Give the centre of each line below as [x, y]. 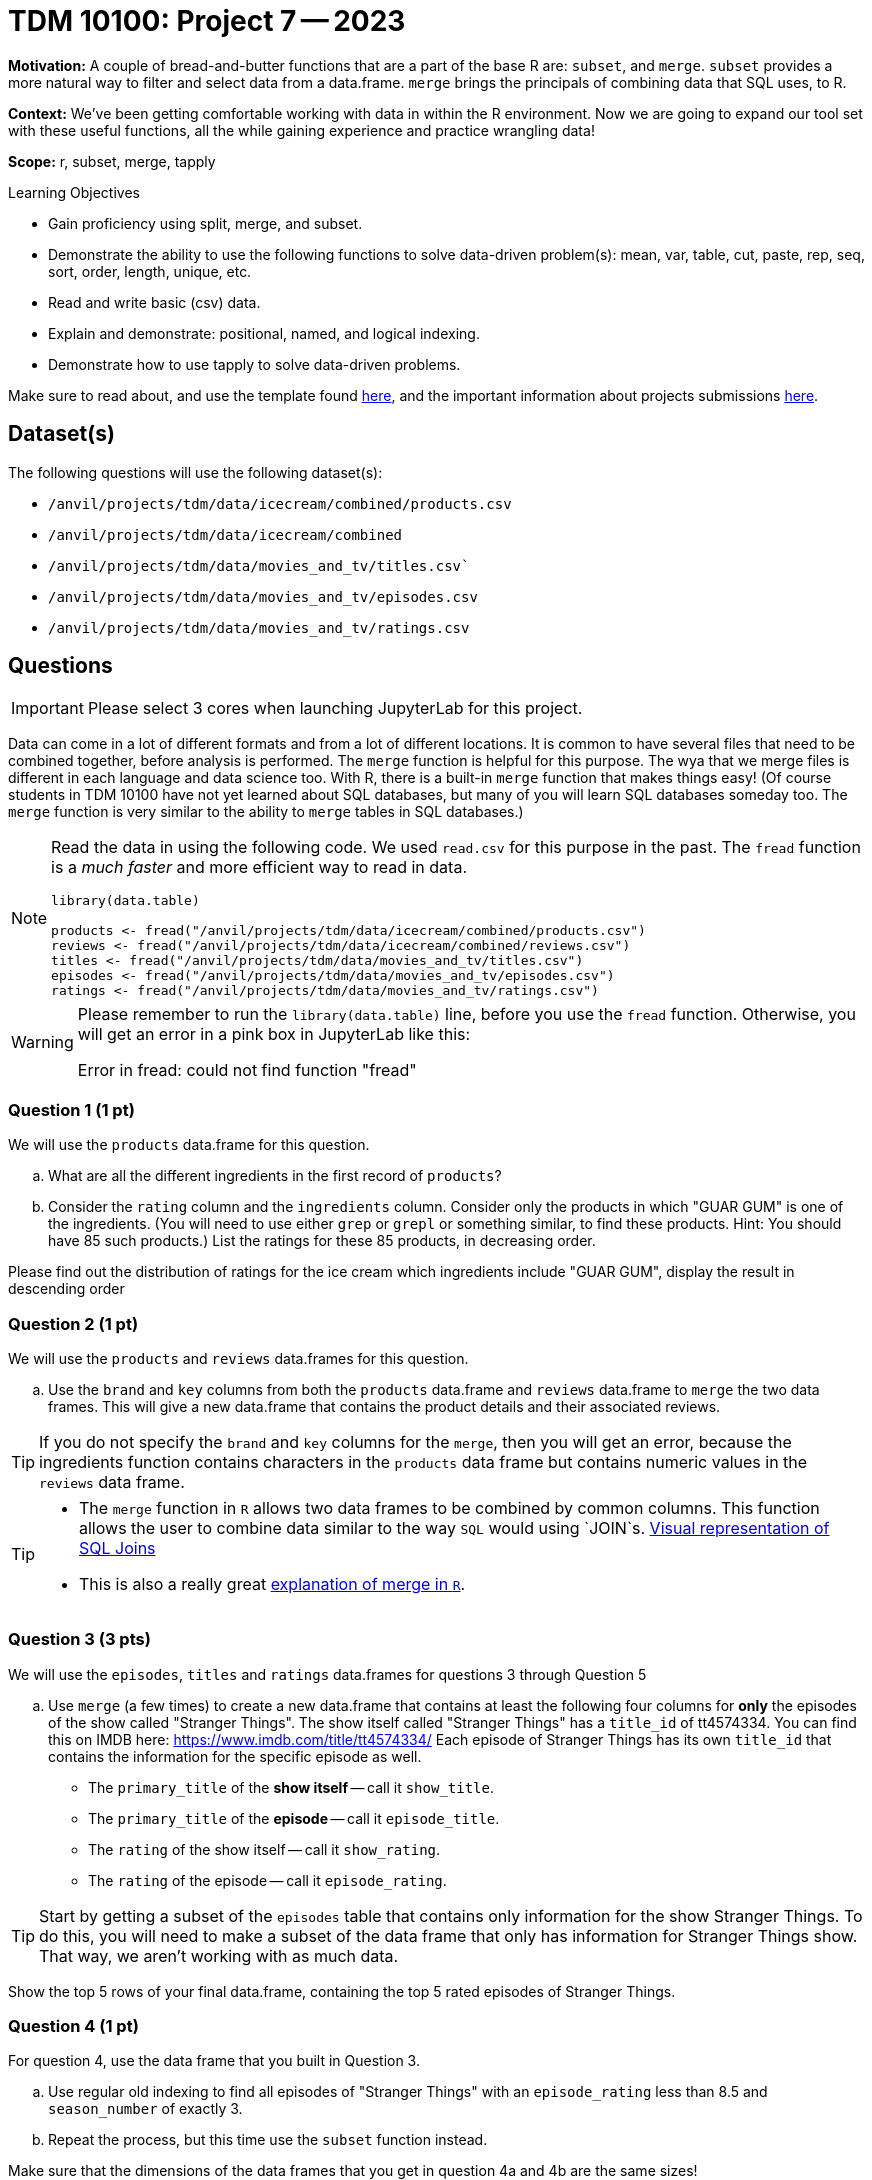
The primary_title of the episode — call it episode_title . [294, 1818]
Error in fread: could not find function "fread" [247, 1070]
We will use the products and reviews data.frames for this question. [238, 1358]
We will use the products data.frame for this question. [189, 1145]
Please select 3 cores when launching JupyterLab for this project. [335, 708]
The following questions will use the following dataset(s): [195, 472]
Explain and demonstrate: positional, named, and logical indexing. [264, 333]
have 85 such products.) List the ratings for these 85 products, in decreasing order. [322, 1241]
